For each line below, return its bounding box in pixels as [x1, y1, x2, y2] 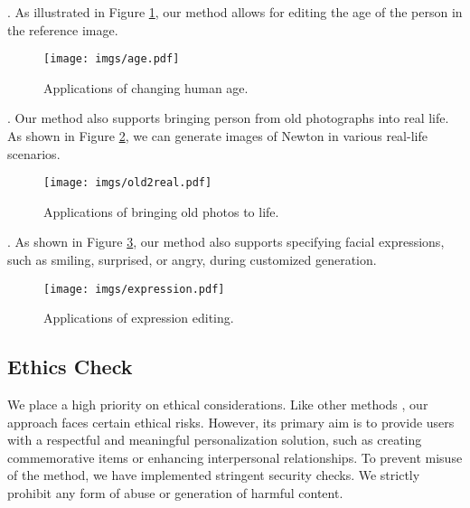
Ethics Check [7, 353, 133, 381]
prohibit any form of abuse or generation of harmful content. [7, 484, 343, 503]
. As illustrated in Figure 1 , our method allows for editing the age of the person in [7, 3, 463, 21]
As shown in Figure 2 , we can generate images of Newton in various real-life [7, 127, 428, 146]
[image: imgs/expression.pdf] [43, 282, 225, 296]
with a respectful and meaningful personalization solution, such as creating [7, 430, 422, 449]
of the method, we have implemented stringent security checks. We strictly [7, 466, 420, 484]
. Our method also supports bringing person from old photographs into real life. [7, 108, 449, 127]
